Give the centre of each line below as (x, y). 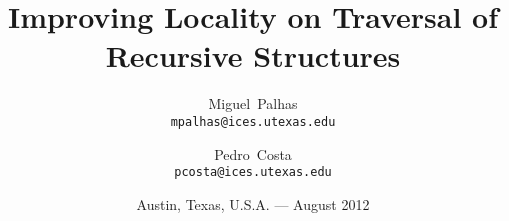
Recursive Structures (253, 55)
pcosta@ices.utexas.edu (253, 172)
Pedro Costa (253, 153)
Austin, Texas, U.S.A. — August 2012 (253, 203)
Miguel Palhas (253, 103)
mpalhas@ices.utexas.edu (253, 121)
